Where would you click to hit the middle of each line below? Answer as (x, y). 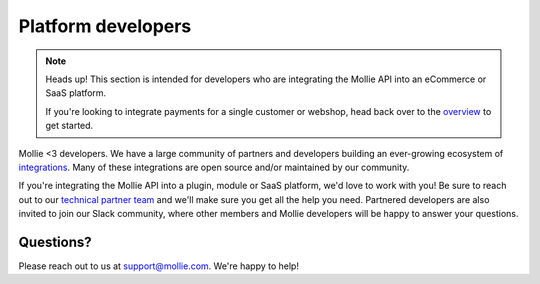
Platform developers (105, 26)
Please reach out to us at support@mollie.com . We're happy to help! (159, 266)
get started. (69, 126)
